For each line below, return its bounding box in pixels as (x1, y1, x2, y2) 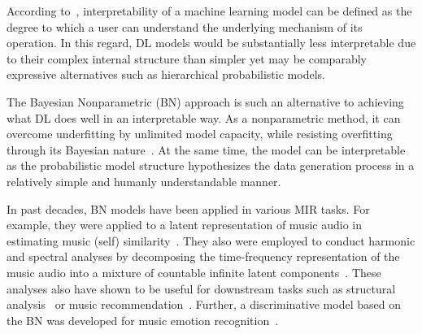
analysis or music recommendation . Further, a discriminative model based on (7, 296, 401, 313)
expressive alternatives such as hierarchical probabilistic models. (7, 66, 325, 83)
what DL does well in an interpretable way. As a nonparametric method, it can (7, 109, 401, 126)
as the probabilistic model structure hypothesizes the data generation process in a (7, 157, 415, 174)
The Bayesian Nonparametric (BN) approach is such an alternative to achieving (7, 93, 404, 110)
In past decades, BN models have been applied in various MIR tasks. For (7, 200, 370, 217)
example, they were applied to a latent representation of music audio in (7, 216, 362, 233)
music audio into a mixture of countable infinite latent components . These (7, 263, 381, 280)
